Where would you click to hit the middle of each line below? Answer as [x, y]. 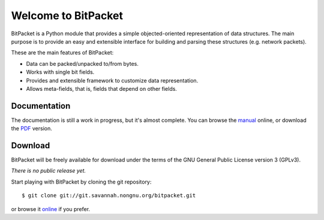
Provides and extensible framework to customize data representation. [112, 80]
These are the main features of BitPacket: [62, 53]
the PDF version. [31, 129]
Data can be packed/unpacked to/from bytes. [82, 63]
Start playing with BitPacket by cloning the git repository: [81, 182]
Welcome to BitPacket [67, 16]
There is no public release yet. [49, 171]
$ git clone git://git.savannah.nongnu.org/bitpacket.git [109, 195]
